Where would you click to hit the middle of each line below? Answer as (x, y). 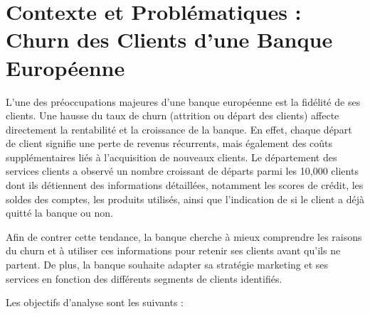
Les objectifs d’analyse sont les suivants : (95, 302)
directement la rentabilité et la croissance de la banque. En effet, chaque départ (179, 129)
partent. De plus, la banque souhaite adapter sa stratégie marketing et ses (167, 265)
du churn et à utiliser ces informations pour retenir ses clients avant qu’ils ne (173, 250)
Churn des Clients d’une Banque (169, 39)
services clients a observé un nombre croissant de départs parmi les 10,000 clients (182, 171)
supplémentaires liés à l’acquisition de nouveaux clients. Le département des (171, 157)
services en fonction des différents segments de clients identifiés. (144, 278)
